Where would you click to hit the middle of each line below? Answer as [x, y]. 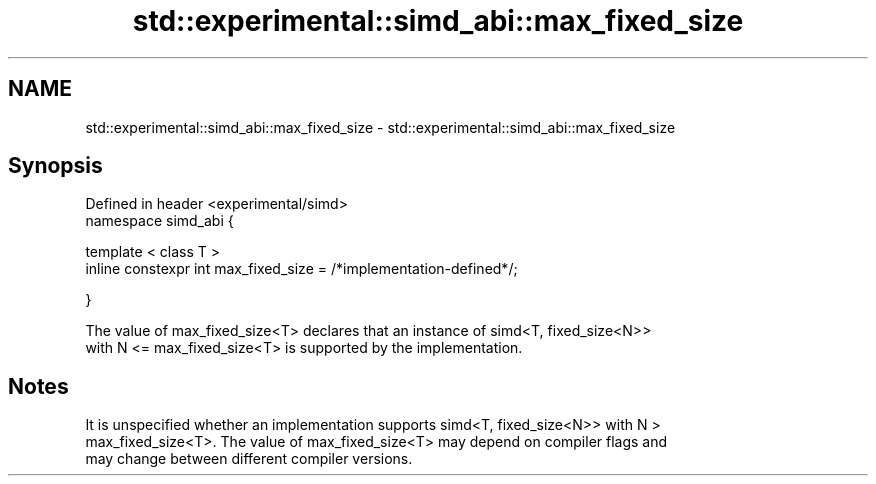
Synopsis [55, 166]
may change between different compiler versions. [249, 459]
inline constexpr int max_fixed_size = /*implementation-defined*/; [301, 269]
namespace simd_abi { [159, 221]
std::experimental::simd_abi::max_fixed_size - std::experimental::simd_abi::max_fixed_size [380, 127]
